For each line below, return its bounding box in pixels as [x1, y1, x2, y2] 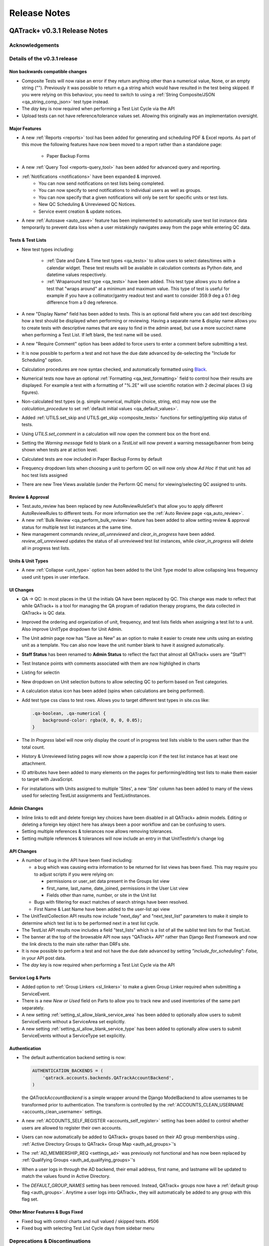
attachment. [21, 760, 47, 766]
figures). [21, 389, 39, 395]
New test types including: [21, 246, 74, 252]
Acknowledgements [9, 41, 59, 48]
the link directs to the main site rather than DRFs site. [21, 941, 131, 947]
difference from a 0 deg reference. [46, 300, 118, 306]
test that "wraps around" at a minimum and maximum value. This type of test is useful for [46, 286, 230, 292]
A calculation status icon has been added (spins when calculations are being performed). [21, 688, 205, 694]
